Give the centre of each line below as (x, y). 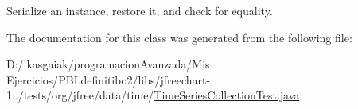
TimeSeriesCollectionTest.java (227, 95)
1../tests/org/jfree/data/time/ (80, 95)
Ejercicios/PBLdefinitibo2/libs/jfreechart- (109, 79)
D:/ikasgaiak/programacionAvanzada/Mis (108, 64)
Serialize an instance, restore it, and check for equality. (140, 10)
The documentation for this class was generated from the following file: (179, 37)
